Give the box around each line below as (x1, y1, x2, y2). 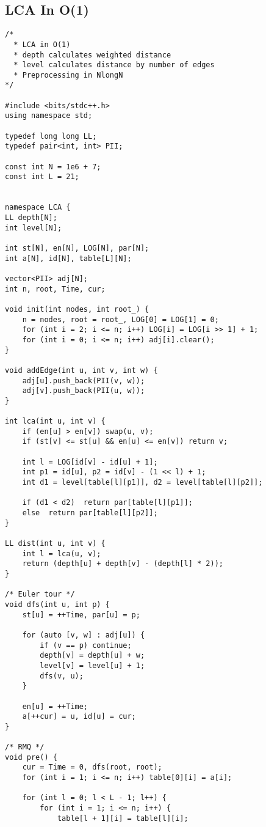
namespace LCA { (5, 203, 71, 212)
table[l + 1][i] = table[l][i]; (57, 814, 189, 823)
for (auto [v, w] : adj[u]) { (22, 630, 145, 639)
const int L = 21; (5, 172, 79, 182)
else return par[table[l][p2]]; (22, 509, 158, 518)
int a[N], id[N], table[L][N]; (5, 254, 132, 263)
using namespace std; (5, 111, 93, 120)
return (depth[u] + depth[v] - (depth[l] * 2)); (22, 559, 223, 568)
